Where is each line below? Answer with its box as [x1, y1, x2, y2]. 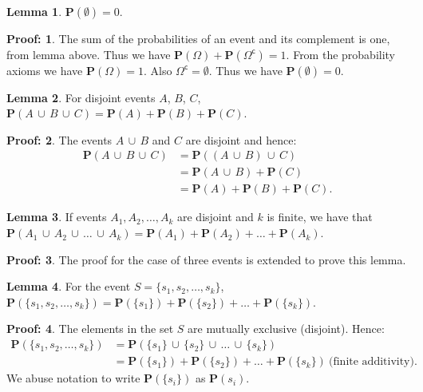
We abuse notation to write [6, 370, 140, 386]
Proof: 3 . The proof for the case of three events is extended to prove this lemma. [6, 251, 406, 267]
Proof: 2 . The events [6, 131, 113, 148]
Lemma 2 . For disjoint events [6, 89, 156, 105]
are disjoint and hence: [185, 131, 297, 148]
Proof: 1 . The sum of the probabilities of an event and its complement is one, [6, 30, 390, 46]
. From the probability [286, 46, 396, 62]
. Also [143, 61, 172, 78]
